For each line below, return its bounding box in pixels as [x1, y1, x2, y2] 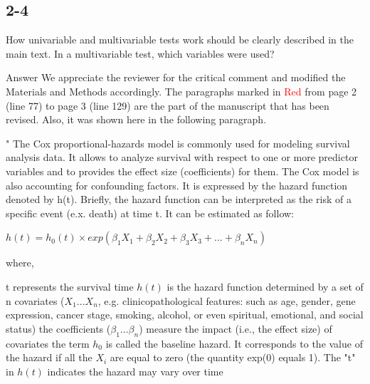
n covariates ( [6, 293, 65, 308]
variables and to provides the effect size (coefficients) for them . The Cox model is [6, 163, 359, 178]
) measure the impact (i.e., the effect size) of [139, 321, 332, 336]
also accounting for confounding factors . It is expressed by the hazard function [6, 177, 348, 192]
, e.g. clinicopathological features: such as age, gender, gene [97, 293, 356, 308]
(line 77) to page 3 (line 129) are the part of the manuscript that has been [6, 98, 329, 113]
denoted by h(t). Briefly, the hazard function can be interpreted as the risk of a [6, 192, 351, 207]
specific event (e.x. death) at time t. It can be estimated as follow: [6, 205, 295, 220]
